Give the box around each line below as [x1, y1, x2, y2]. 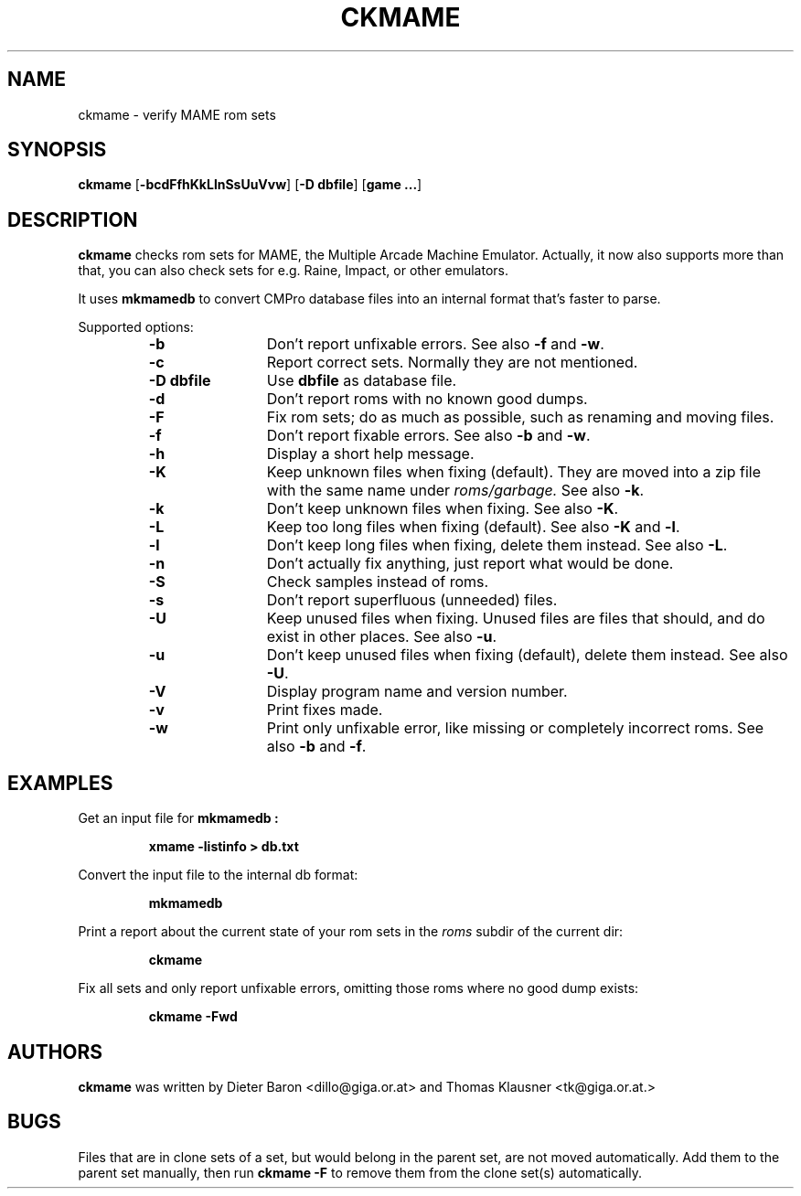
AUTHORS [7, 1040, 103, 1063]
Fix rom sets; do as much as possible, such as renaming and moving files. [266, 408, 774, 427]
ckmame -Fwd [148, 1009, 238, 1025]
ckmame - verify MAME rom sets [78, 106, 276, 123]
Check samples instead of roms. [266, 572, 489, 592]
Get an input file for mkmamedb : [78, 810, 279, 827]
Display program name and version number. [266, 682, 568, 701]
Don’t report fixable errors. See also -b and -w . [266, 426, 591, 445]
